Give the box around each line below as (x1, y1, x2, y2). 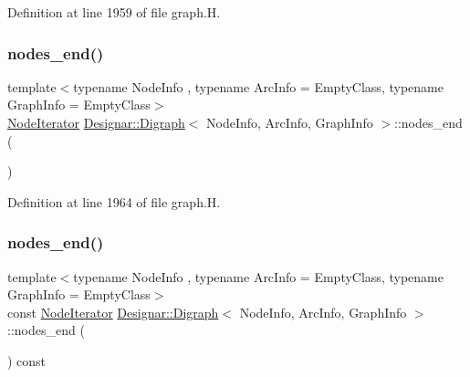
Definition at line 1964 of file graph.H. (7, 192, 221, 211)
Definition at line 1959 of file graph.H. (7, 3, 221, 21)
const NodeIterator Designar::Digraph (7, 302, 219, 321)
